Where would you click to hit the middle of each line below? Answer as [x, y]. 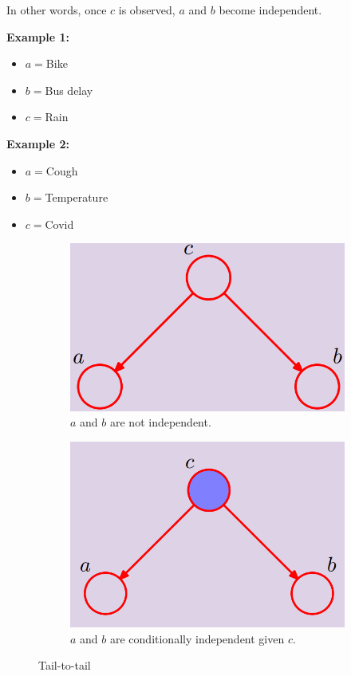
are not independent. [160, 422]
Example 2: [38, 143]
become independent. [270, 10]
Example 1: [38, 36]
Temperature [77, 197]
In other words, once [57, 10]
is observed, [147, 10]
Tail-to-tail [65, 665]
